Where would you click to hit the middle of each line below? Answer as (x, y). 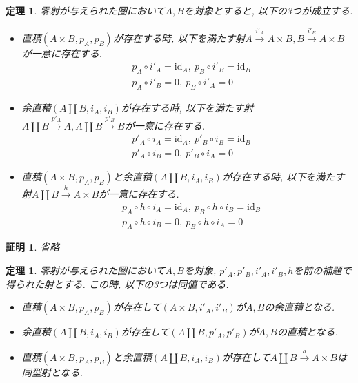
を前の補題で (322, 270)
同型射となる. (52, 372)
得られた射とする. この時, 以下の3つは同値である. (117, 283)
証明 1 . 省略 (32, 247)
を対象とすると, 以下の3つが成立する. (268, 10)
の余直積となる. (300, 307)
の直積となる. (307, 332)
